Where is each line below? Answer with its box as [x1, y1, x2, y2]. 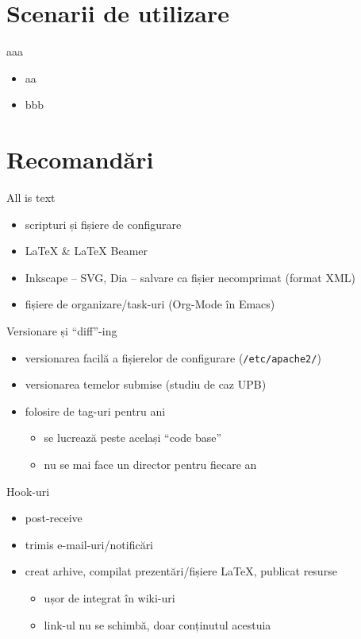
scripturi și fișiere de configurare [25, 215, 182, 232]
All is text [6, 189, 56, 206]
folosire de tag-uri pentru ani [25, 402, 166, 419]
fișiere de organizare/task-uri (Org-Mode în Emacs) [25, 296, 275, 312]
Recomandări [6, 143, 154, 176]
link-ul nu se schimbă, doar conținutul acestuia [44, 616, 271, 633]
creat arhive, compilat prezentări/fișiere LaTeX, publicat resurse [25, 563, 337, 579]
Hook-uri [6, 482, 50, 499]
